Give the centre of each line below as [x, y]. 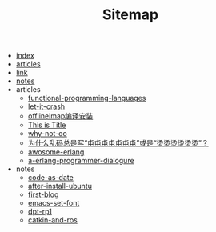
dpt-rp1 [40, 212]
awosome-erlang [56, 152]
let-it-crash [46, 106]
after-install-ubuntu [60, 186]
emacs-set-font [54, 203]
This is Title [47, 125]
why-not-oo [48, 134]
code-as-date [50, 178]
